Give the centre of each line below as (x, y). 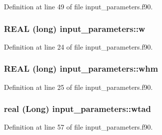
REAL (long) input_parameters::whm (81, 68)
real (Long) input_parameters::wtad (78, 109)
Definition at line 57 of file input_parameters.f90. (78, 127)
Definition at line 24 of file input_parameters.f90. (78, 46)
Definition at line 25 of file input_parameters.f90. (78, 87)
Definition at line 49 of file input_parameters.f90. (78, 6)
